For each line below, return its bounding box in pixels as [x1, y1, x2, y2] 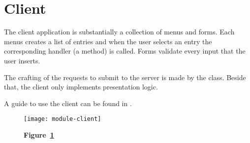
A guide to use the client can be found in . [4, 98, 132, 108]
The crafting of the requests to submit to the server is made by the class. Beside [4, 72, 246, 82]
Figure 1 [24, 129, 54, 140]
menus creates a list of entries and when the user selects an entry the [4, 36, 212, 46]
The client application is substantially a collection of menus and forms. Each [4, 27, 235, 37]
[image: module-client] [24, 115, 101, 123]
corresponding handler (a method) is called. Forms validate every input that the [4, 46, 246, 56]
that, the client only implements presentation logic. [4, 82, 158, 92]
